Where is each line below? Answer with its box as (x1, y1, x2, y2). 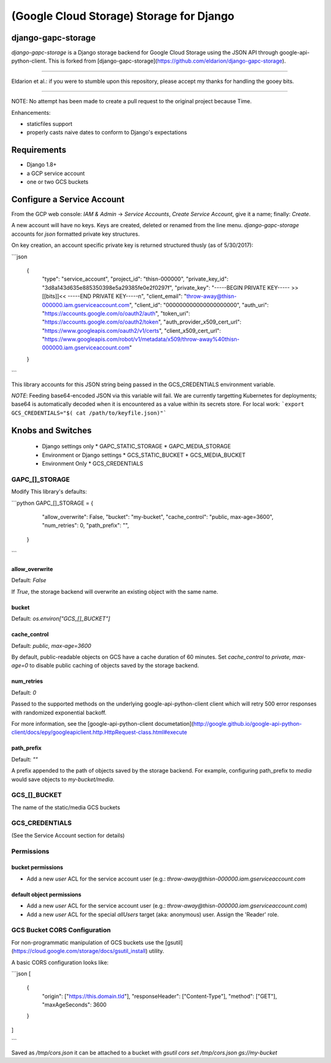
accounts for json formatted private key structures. (11, 230, 140, 238)
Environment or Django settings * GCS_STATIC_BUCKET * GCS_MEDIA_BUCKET (42, 451, 246, 459)
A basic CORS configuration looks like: (11, 959, 109, 966)
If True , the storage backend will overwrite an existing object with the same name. (11, 588, 219, 595)
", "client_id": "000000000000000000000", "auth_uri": (129, 301, 269, 308)
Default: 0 (11, 688, 37, 696)
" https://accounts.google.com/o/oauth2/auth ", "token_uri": (42, 310, 191, 317)
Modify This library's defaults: (11, 488, 87, 496)
